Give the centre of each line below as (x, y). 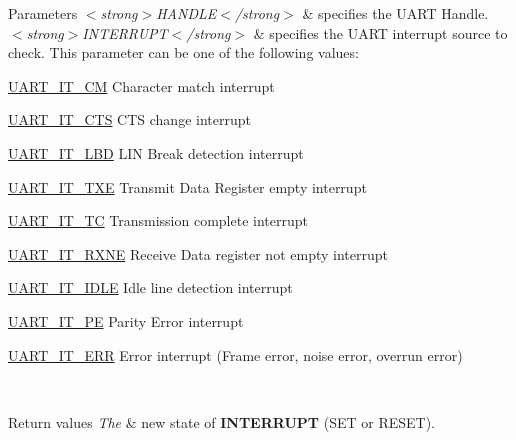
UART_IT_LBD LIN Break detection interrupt (156, 152)
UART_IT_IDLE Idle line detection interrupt (150, 287)
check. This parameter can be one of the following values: (183, 52)
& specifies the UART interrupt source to (380, 32)
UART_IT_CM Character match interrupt (141, 85)
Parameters (43, 13)
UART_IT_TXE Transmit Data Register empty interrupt (187, 186)
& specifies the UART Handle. (395, 13)
